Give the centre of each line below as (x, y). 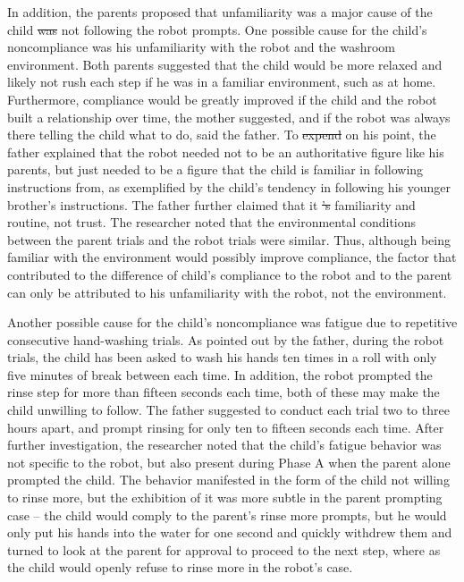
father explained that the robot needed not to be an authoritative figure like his (226, 152)
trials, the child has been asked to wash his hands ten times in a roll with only (222, 357)
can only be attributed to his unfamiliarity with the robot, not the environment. (227, 292)
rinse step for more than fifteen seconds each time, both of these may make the (224, 392)
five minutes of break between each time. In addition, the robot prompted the (220, 374)
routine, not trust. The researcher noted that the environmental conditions (212, 222)
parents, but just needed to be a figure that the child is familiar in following (215, 169)
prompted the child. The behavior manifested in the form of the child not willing (228, 480)
